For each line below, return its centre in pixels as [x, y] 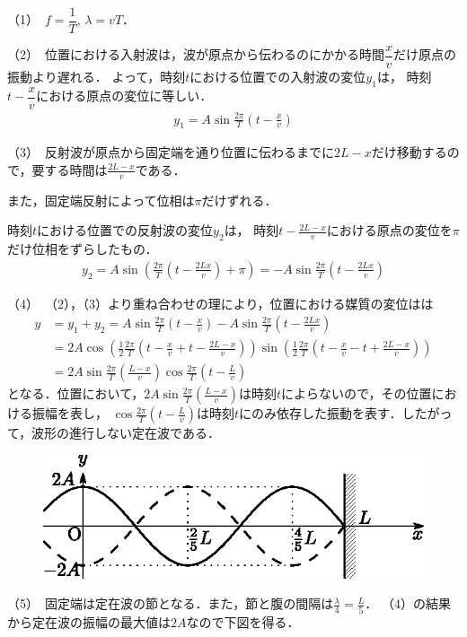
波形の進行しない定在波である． [126, 433]
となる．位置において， [76, 393]
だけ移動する [409, 152]
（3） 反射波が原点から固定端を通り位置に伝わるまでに [171, 152]
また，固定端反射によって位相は [101, 200]
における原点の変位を [389, 230]
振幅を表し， [70, 413]
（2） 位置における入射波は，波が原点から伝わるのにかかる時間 [196, 54]
